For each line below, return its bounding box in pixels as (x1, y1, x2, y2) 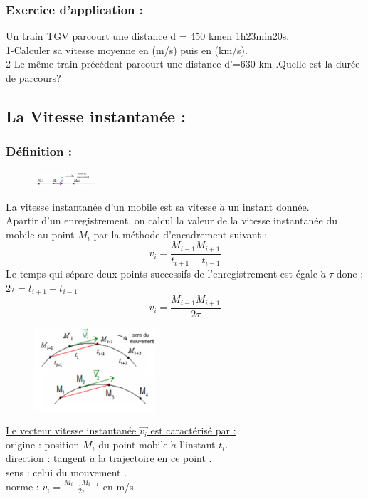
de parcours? (6, 70, 61, 85)
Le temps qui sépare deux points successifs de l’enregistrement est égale (6, 266, 318, 281)
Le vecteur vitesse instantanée (6, 423, 137, 438)
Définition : (6, 142, 73, 160)
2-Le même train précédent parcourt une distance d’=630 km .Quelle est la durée (6, 56, 360, 71)
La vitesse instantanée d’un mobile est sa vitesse (6, 199, 216, 214)
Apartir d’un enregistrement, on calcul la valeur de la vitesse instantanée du (6, 213, 338, 228)
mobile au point (6, 226, 75, 241)
